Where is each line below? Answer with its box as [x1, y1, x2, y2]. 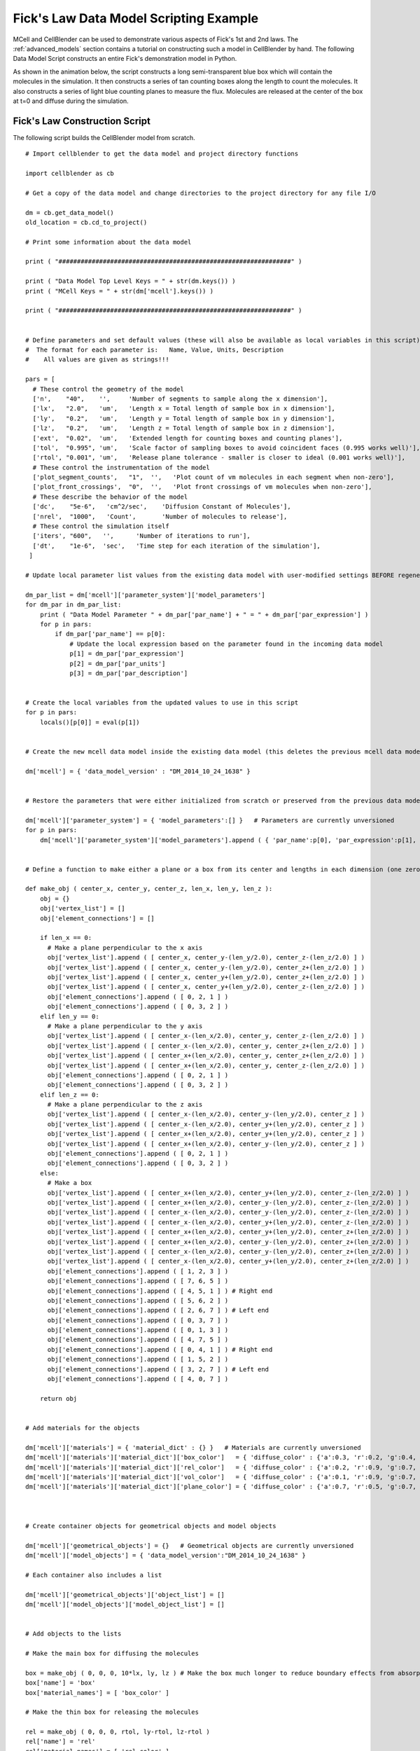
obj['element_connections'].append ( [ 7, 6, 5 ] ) [47, 1277, 229, 1285]
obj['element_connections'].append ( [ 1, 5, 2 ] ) [47, 1355, 229, 1364]
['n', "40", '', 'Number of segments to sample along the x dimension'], [32, 394, 328, 403]
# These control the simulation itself [32, 522, 169, 530]
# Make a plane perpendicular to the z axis [47, 1100, 203, 1109]
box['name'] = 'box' [25, 1679, 96, 1687]
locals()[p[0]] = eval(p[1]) [39, 718, 140, 726]
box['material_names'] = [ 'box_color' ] [25, 1689, 169, 1696]
